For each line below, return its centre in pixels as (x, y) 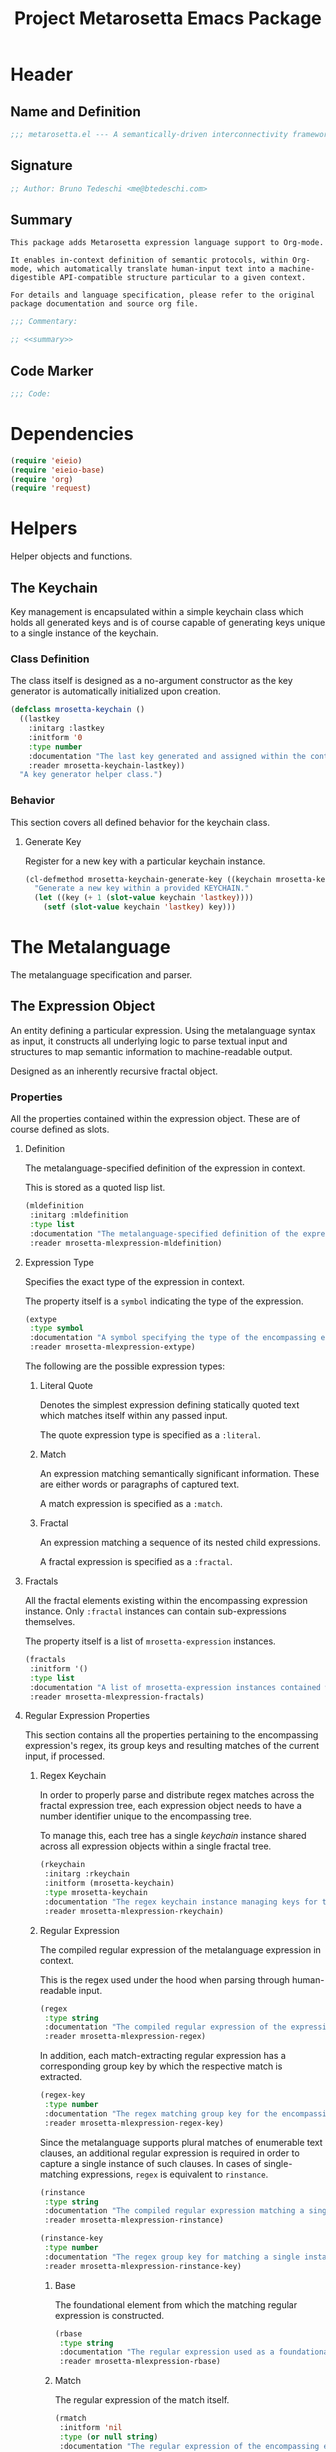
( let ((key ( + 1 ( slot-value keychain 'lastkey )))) (144, 898)
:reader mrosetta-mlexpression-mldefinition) (126, 1243)
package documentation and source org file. (104, 304)
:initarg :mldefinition (79, 1215)
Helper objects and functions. (71, 556)
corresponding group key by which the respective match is (161, 2066)
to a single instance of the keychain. (84, 633)
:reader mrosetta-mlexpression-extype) (112, 1347)
